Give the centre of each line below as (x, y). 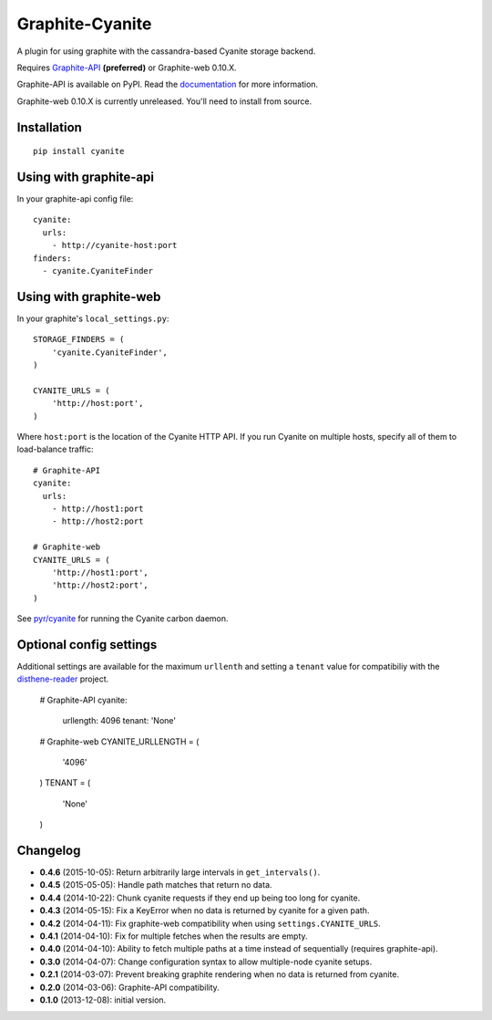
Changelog (49, 850)
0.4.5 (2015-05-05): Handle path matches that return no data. (156, 885)
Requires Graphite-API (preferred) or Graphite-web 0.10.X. (127, 68)
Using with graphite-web (89, 297)
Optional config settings (87, 645)
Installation (49, 127)
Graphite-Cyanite (84, 24)
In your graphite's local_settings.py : (93, 318)
